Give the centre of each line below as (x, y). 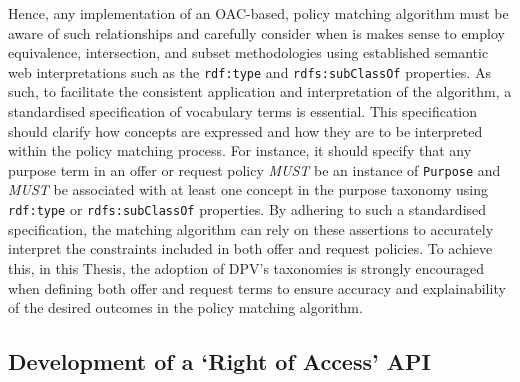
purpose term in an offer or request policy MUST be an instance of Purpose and (254, 169)
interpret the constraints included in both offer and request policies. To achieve (250, 248)
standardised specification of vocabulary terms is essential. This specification (243, 111)
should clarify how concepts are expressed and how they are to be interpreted (245, 130)
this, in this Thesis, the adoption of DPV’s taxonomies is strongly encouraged (246, 267)
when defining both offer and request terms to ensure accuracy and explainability (257, 287)
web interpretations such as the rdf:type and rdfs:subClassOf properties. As (249, 71)
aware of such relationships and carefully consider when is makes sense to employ (256, 32)
